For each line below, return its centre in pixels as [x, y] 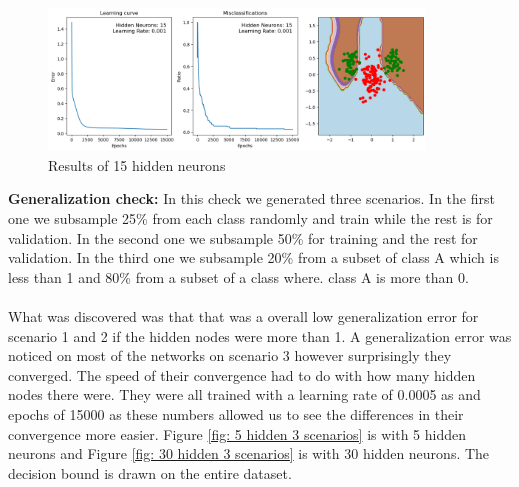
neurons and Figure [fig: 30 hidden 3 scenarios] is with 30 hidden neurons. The [249, 453]
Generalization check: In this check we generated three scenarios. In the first [251, 198]
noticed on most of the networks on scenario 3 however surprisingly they [230, 355]
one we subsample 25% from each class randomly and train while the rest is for [250, 217]
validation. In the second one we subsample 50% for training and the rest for [243, 237]
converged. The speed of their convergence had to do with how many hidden [242, 374]
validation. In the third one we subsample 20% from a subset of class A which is [253, 257]
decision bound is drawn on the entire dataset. [150, 472]
